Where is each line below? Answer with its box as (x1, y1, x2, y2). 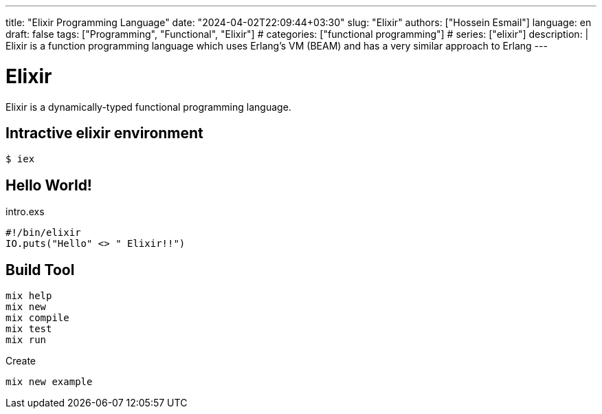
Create (5, 355, 36, 367)
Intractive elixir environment (5, 124, 203, 142)
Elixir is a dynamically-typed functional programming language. (5, 100, 291, 113)
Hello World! (5, 176, 92, 194)
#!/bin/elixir (5, 227, 81, 239)
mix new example (5, 376, 93, 388)
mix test (5, 323, 52, 335)
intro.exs (5, 206, 45, 218)
